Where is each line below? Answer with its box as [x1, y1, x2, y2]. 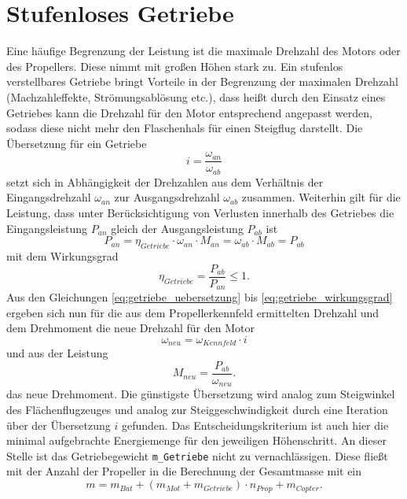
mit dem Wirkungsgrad [6, 247, 119, 264]
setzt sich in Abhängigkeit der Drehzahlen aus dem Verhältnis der [6, 173, 324, 190]
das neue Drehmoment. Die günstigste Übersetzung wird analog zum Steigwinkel [6, 386, 395, 402]
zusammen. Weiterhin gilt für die [241, 189, 401, 205]
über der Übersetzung [6, 416, 111, 433]
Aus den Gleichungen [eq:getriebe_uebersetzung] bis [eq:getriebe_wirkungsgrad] [6, 289, 393, 305]
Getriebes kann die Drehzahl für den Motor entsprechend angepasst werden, [6, 104, 372, 120]
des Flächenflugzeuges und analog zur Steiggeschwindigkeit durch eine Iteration [6, 401, 388, 418]
